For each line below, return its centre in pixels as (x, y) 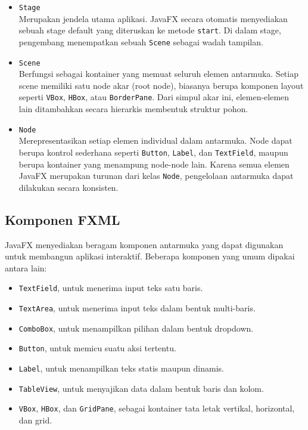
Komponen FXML (63, 219)
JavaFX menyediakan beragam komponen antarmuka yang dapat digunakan (144, 244)
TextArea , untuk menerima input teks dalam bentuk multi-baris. (137, 308)
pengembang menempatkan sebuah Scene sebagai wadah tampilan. (141, 41)
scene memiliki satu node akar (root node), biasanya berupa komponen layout (161, 85)
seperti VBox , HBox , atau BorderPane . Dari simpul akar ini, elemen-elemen (154, 97)
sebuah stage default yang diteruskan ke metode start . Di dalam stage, (150, 30)
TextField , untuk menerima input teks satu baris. (111, 288)
